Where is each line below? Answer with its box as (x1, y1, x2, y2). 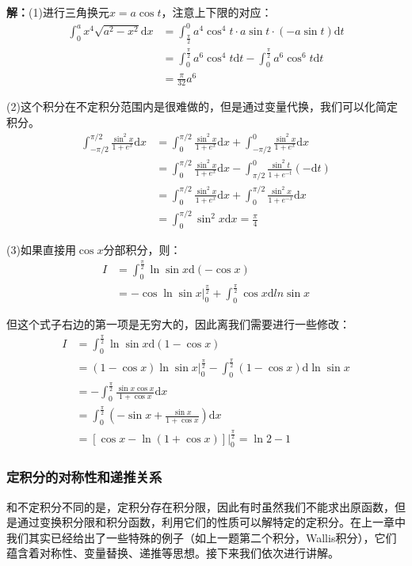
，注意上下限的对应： (161, 4, 273, 20)
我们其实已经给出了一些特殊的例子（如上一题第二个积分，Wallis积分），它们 (6, 529, 397, 545)
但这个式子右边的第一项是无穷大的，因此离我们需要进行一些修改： (6, 315, 350, 332)
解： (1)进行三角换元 (6, 4, 109, 20)
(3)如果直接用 (6, 241, 76, 257)
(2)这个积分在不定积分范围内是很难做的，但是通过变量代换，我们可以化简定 (6, 98, 398, 115)
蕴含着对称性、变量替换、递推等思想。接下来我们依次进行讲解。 (6, 545, 339, 561)
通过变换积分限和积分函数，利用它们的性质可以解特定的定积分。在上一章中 (17, 514, 406, 530)
